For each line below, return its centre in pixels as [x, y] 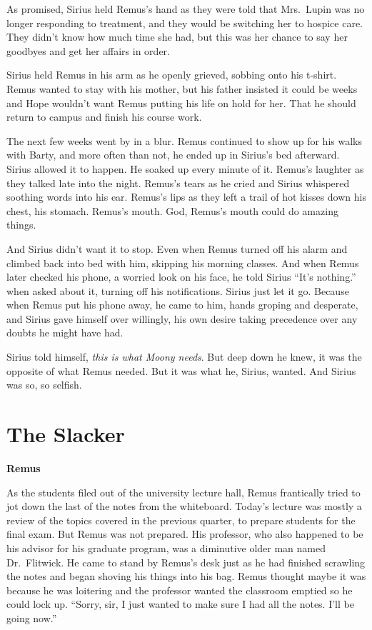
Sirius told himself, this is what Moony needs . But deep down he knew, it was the [184, 357]
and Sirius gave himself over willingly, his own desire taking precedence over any [182, 318]
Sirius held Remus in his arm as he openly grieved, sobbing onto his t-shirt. [172, 75]
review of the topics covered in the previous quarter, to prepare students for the [181, 520]
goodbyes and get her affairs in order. [88, 50]
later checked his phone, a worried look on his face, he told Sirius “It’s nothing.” [181, 277]
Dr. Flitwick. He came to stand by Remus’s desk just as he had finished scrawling [186, 562]
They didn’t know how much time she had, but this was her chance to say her [177, 37]
